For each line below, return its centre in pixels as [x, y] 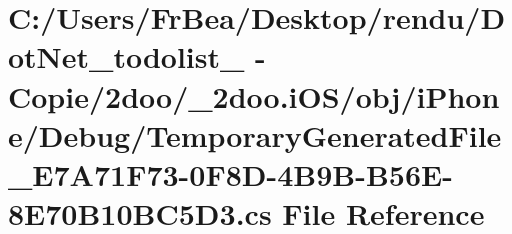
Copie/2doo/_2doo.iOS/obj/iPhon [254, 95]
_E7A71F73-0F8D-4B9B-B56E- [230, 173]
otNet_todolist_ [126, 56]
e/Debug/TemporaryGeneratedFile [255, 134]
